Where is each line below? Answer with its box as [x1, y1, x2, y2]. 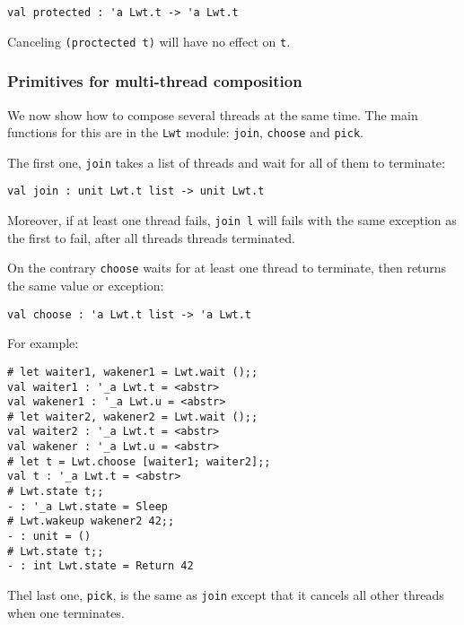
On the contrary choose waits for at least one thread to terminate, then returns [7, 258, 447, 277]
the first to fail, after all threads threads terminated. [7, 228, 295, 247]
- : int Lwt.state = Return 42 [7, 560, 194, 573]
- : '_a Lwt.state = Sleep [7, 499, 168, 513]
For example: [7, 334, 79, 352]
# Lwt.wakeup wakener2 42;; [7, 515, 175, 528]
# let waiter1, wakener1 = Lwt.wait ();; [7, 365, 258, 378]
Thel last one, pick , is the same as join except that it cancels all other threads [7, 586, 444, 604]
